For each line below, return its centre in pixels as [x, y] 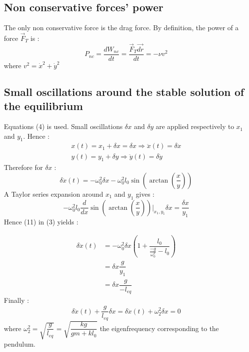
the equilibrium [43, 106]
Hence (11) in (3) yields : [41, 222]
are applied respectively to [195, 126]
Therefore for [24, 167]
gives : [145, 194]
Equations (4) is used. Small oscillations [63, 126]
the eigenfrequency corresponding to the [159, 328]
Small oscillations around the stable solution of [124, 91]
